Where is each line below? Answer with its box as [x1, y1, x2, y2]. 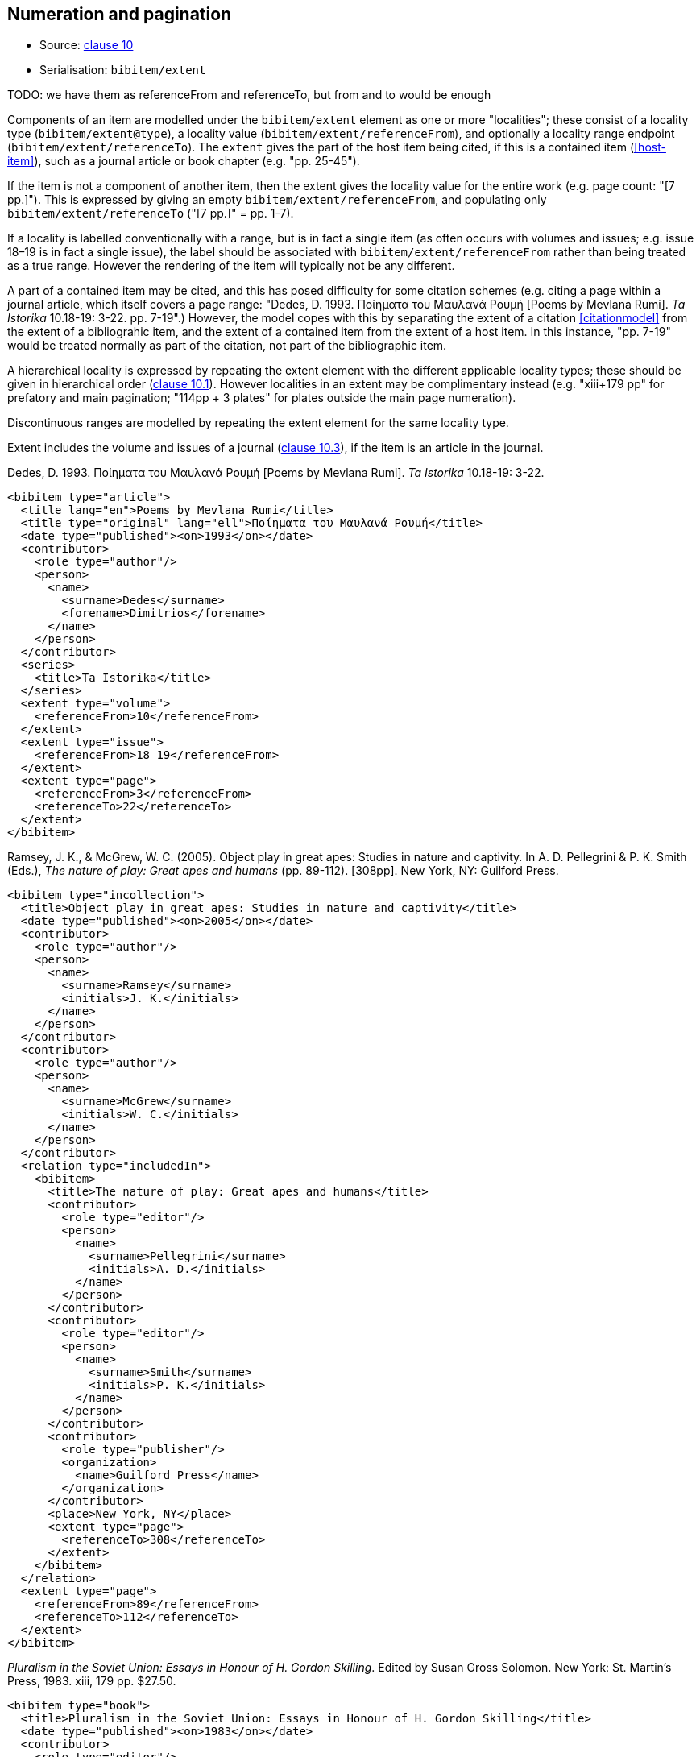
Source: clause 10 [39, 38, 134, 52]
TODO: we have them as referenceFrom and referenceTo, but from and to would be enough [7, 88, 491, 102]
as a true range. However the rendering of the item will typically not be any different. [7, 259, 455, 273]
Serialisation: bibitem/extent [39, 63, 206, 77]
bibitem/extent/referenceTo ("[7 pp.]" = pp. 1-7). [7, 206, 294, 221]
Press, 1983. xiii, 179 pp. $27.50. [7, 1674, 176, 1689]
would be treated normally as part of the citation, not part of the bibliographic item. [7, 338, 447, 353]
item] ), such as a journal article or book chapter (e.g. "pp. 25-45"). [7, 154, 360, 168]
